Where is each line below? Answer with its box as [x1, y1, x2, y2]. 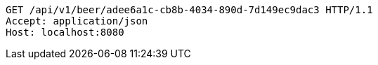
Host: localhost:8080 [6, 27, 124, 38]
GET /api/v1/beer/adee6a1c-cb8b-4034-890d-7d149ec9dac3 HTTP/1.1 [6, 4, 373, 15]
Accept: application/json [6, 15, 148, 27]
